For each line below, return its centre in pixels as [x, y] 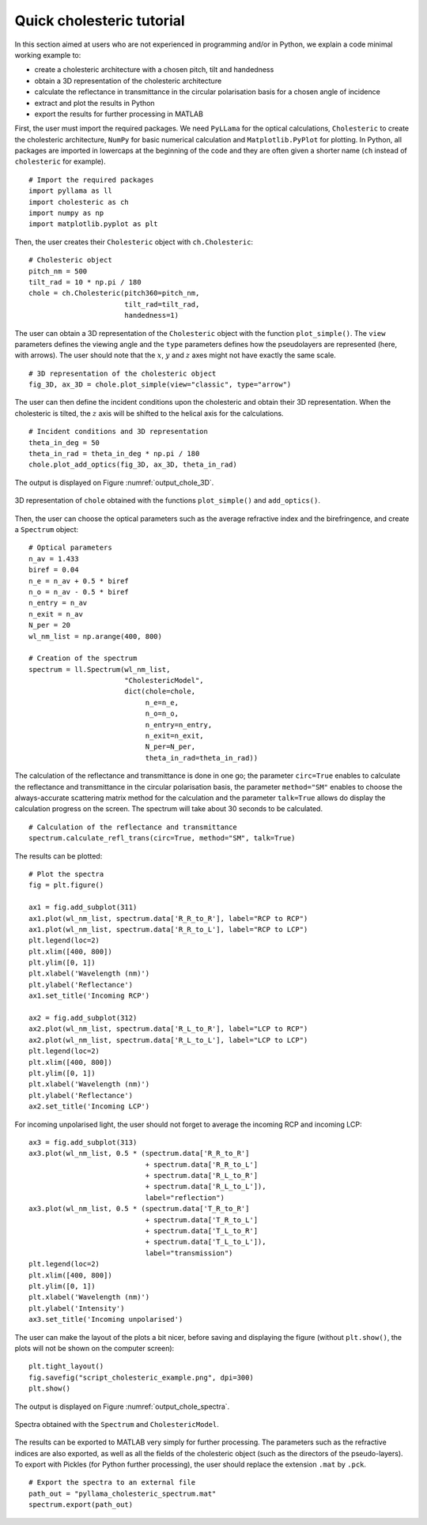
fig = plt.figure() [66, 885]
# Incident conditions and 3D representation [119, 432]
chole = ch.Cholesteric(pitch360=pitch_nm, [114, 293]
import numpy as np [66, 213]
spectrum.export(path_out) [81, 1505]
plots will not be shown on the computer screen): [94, 1348]
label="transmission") [189, 1253]
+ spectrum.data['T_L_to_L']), [206, 1242]
